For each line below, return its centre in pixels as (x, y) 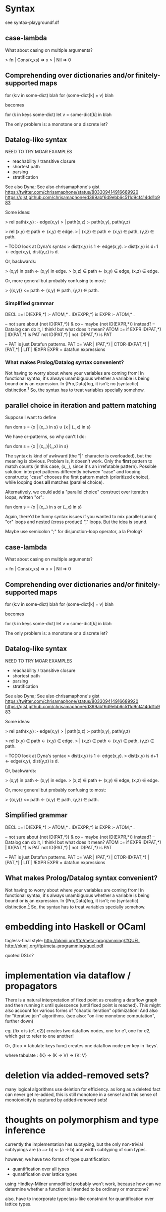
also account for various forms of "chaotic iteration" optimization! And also (82, 1010)
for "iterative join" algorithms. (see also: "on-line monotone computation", (80, 1016)
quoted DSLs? (19, 956)
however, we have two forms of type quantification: (58, 1159)
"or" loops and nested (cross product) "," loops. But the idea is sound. (76, 522)
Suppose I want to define (31, 417)
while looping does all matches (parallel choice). (55, 482)
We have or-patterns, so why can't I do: (45, 437)
